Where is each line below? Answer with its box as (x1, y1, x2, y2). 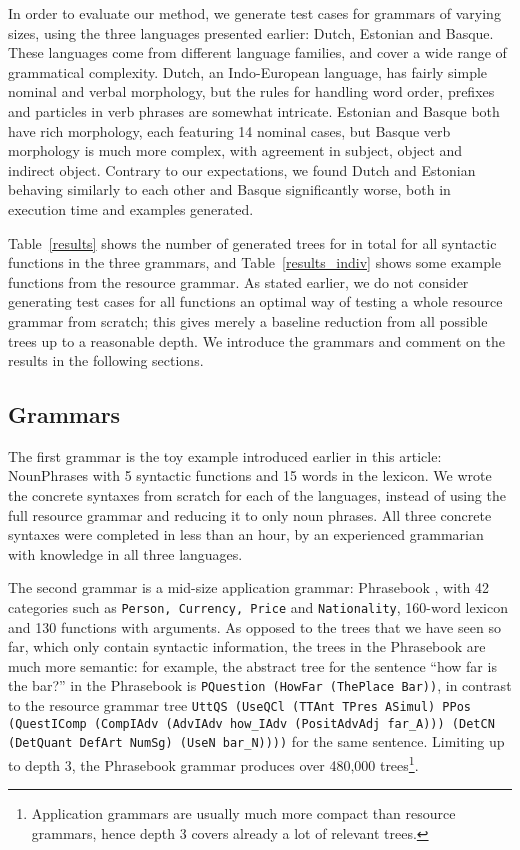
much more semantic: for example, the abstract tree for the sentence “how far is (8, 655, 497, 676)
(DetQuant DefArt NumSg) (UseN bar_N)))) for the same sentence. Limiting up (8, 731, 505, 752)
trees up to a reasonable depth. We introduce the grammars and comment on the (8, 330, 506, 351)
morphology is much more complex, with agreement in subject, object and (8, 140, 463, 161)
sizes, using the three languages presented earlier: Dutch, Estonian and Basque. (8, 22, 494, 43)
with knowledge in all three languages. (8, 543, 243, 564)
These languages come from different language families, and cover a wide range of (8, 42, 507, 63)
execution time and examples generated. (8, 198, 254, 219)
